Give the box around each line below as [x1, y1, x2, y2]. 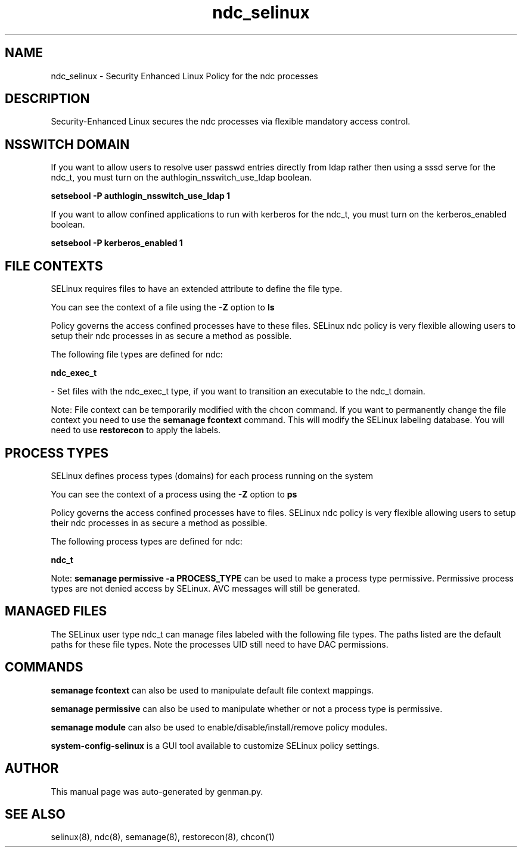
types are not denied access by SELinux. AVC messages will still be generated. [51, 583, 361, 593]
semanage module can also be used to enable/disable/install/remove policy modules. [51, 722, 388, 732]
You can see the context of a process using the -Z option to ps [51, 489, 297, 499]
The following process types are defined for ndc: [51, 536, 243, 546]
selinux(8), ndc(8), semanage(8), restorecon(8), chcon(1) [51, 832, 275, 842]
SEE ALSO [5, 806, 66, 822]
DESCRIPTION [5, 91, 90, 107]
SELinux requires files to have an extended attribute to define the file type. [51, 284, 343, 294]
